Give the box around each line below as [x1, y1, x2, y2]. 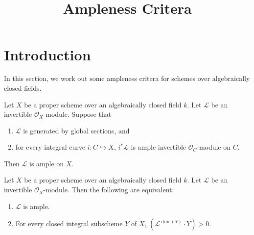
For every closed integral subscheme [15, 218, 123, 229]
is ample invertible [131, 142, 186, 152]
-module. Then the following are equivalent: [43, 184, 174, 195]
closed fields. [4, 82, 42, 93]
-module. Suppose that [43, 109, 112, 119]
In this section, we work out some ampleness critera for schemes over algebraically [4, 73, 250, 83]
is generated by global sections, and [23, 125, 130, 135]
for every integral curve [15, 142, 85, 152]
